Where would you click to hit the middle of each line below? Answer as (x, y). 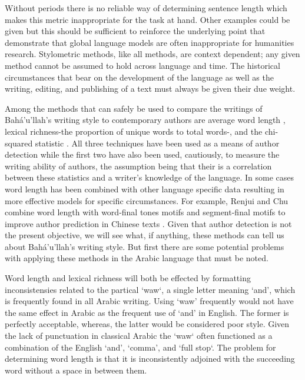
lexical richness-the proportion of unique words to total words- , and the (134, 131)
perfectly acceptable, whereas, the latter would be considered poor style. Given (147, 324)
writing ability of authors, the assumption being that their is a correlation (138, 166)
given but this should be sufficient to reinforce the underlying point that (135, 31)
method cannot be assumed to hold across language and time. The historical (142, 65)
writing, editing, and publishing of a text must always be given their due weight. (150, 89)
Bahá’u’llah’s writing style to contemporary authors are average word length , (145, 120)
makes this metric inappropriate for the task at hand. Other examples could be (147, 19)
